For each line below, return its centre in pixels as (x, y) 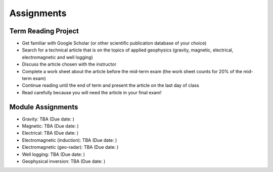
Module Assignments (44, 107)
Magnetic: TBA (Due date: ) (50, 126)
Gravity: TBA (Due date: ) (48, 119)
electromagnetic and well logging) (57, 57)
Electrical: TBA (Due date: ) (50, 133)
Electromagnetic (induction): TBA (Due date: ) (70, 140)
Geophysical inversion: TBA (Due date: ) (64, 161)
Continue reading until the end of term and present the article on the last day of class (110, 85)
